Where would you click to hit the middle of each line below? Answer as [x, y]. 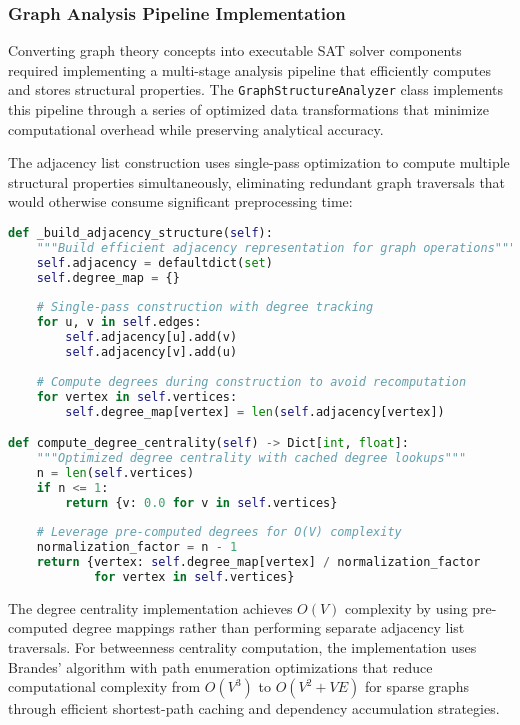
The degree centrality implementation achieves [150, 607]
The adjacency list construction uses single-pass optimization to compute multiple [259, 162]
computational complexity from [104, 686]
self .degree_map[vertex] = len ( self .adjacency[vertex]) [255, 411]
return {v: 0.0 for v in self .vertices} [201, 502]
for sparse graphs [417, 686]
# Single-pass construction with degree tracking [205, 307]
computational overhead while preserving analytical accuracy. [196, 128]
